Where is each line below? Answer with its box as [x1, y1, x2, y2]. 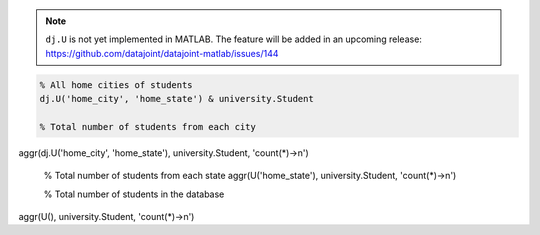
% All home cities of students [39, 79, 194, 90]
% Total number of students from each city [39, 121, 257, 132]
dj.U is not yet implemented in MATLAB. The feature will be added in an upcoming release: [45, 33, 422, 45]
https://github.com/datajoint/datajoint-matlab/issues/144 [45, 47, 279, 59]
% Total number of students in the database [43, 188, 225, 200]
